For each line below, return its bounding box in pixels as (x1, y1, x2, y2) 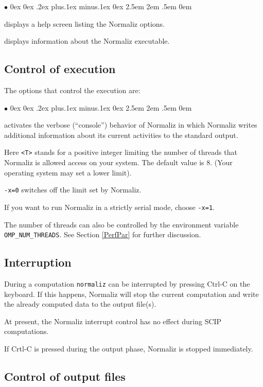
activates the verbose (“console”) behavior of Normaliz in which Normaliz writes (4, 119, 257, 130)
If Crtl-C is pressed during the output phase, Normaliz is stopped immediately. (4, 343, 253, 354)
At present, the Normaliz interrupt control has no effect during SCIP (4, 315, 222, 326)
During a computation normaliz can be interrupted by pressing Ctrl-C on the (4, 278, 250, 289)
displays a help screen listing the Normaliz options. (4, 18, 165, 29)
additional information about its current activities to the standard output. (4, 129, 238, 140)
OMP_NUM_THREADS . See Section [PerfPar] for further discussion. (4, 229, 201, 240)
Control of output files (4, 368, 126, 384)
